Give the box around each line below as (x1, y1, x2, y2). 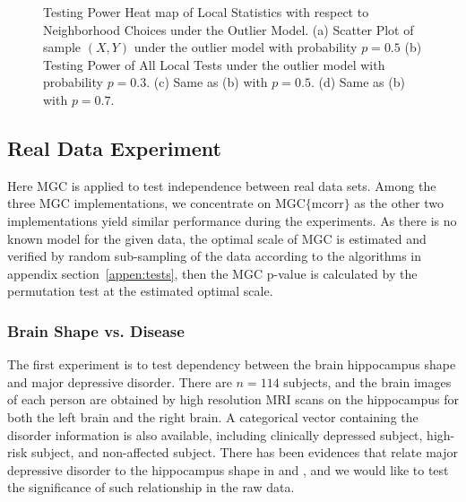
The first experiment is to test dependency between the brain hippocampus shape (7, 355, 456, 374)
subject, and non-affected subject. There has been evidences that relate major (30, 443, 458, 462)
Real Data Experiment (7, 134, 221, 161)
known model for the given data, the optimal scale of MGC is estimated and (7, 229, 427, 247)
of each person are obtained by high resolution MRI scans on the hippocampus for (7, 390, 459, 409)
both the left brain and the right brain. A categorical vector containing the (7, 407, 419, 426)
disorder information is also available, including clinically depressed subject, (7, 425, 423, 444)
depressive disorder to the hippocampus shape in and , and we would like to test (7, 460, 449, 479)
